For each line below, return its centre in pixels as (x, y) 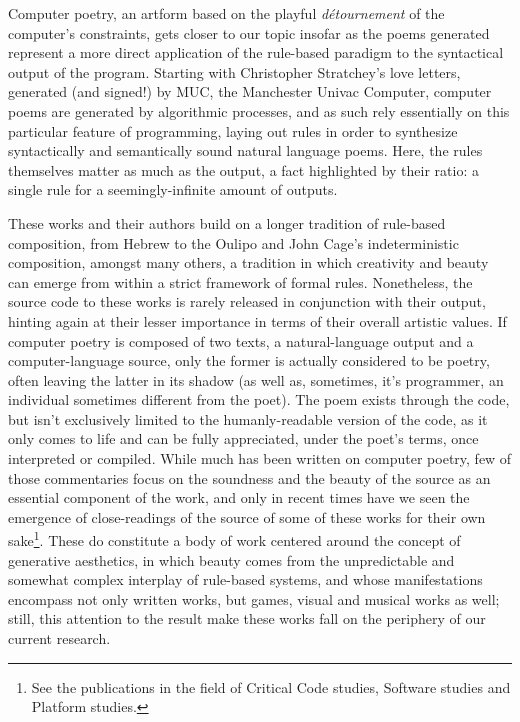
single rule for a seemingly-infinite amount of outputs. (173, 189)
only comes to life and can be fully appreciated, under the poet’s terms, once (243, 438)
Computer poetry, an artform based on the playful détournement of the (226, 13)
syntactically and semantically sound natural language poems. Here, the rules (245, 150)
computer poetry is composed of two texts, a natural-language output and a (241, 340)
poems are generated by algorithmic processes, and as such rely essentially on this (259, 110)
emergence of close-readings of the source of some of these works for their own (247, 516)
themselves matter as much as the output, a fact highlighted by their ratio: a (243, 169)
